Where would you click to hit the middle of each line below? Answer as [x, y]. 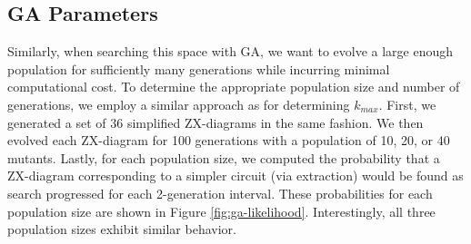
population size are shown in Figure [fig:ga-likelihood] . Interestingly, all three [221, 211]
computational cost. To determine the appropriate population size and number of [234, 87]
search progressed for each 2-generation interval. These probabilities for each [220, 193]
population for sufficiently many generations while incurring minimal [199, 68]
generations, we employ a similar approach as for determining [179, 104]
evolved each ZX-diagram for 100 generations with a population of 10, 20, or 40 [229, 140]
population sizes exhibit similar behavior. [122, 229]
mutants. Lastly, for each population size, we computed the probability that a [224, 157]
